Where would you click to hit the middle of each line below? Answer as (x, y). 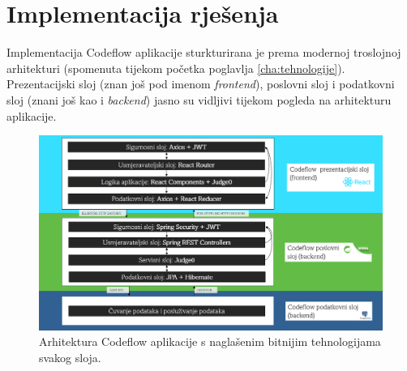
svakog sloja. (70, 357)
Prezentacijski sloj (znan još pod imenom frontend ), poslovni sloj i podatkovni (201, 84)
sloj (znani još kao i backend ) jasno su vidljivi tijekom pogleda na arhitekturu (199, 99)
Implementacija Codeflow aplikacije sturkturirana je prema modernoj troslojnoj (204, 52)
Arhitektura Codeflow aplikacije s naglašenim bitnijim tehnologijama (210, 341)
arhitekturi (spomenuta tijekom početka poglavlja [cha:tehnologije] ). (176, 68)
